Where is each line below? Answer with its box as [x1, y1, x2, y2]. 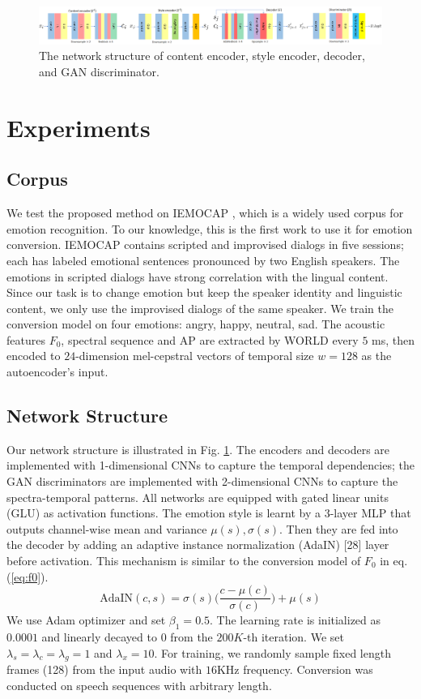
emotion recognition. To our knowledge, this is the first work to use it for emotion [6, 220, 413, 237]
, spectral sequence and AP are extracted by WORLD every [61, 331, 359, 348]
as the [361, 347, 392, 364]
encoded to [6, 347, 61, 364]
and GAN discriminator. [39, 62, 159, 79]
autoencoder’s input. [6, 363, 108, 380]
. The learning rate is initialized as [210, 611, 381, 628]
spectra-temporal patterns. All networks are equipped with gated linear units [6, 488, 389, 505]
